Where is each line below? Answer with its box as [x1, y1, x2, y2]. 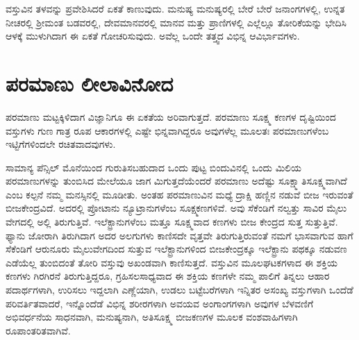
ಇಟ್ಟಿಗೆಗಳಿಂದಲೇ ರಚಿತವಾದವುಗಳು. [6, 137, 116, 151]
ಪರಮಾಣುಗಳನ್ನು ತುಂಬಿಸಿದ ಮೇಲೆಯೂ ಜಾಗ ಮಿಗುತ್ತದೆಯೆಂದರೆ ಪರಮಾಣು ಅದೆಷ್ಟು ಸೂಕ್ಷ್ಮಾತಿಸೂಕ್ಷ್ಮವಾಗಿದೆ [6, 173, 347, 188]
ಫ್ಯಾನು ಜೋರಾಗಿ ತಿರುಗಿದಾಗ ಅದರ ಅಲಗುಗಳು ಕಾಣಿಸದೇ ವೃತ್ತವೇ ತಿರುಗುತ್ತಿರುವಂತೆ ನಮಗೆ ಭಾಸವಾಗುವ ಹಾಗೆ [6, 228, 353, 242]
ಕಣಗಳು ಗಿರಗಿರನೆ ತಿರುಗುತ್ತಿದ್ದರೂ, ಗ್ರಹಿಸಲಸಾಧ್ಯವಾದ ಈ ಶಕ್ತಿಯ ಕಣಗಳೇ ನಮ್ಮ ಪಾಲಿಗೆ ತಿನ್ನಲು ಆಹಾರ [6, 269, 330, 283]
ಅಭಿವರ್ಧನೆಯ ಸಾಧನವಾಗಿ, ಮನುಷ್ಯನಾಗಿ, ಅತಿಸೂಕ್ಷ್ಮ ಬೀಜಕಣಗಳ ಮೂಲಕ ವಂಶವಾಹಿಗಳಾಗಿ [6, 309, 298, 324]
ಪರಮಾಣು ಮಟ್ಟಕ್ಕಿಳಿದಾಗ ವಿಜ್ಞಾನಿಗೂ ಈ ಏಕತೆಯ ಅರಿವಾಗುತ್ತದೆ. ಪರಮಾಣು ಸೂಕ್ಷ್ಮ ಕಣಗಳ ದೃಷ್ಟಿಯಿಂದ [6, 109, 336, 124]
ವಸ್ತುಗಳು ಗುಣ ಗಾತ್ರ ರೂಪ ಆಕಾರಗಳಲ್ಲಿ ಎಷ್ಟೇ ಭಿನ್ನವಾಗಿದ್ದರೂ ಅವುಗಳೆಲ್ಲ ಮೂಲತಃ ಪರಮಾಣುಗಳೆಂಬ [6, 123, 329, 137]
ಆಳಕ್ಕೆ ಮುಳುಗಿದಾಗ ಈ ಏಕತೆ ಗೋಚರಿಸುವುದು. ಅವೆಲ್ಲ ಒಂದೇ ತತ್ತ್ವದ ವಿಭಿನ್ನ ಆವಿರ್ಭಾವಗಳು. [6, 28, 300, 43]
